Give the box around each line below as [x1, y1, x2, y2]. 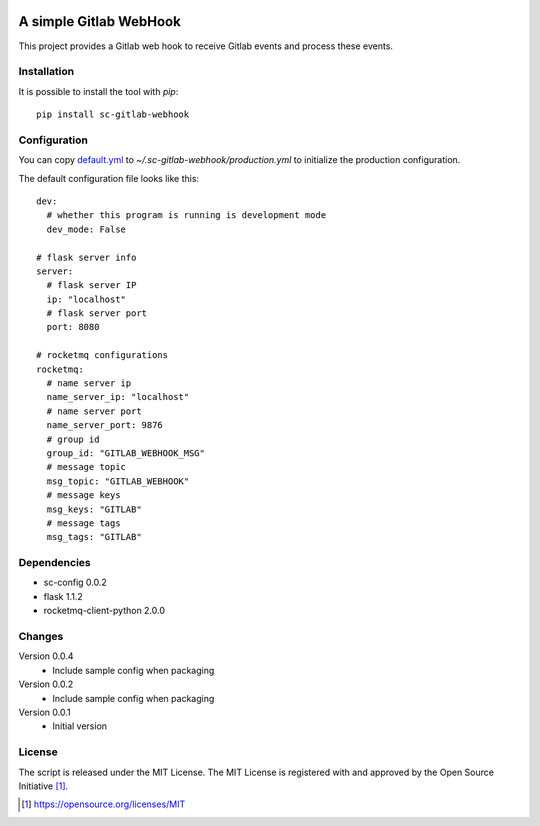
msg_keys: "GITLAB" [46, 503, 142, 515]
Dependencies [18, 556, 92, 570]
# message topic [46, 461, 127, 473]
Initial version [52, 720, 108, 732]
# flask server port [46, 308, 148, 319]
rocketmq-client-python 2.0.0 [43, 605, 165, 617]
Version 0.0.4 [18, 650, 74, 662]
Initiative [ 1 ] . [18, 780, 69, 792]
